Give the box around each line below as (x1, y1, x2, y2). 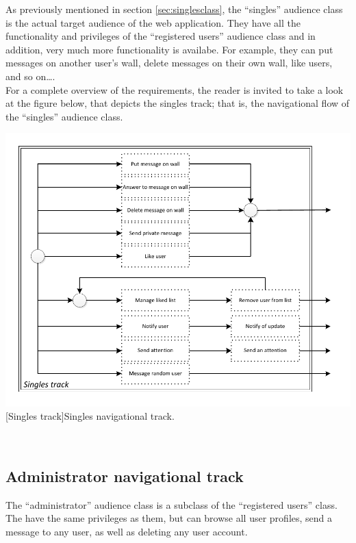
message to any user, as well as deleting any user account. (5, 524, 248, 538)
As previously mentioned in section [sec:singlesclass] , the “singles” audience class (5, 2, 343, 16)
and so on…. (5, 68, 55, 83)
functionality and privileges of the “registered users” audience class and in (5, 29, 316, 43)
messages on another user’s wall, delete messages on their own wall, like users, (5, 55, 333, 70)
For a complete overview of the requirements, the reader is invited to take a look (5, 82, 344, 97)
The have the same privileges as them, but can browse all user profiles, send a (5, 511, 333, 525)
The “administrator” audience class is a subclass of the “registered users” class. (5, 497, 338, 512)
